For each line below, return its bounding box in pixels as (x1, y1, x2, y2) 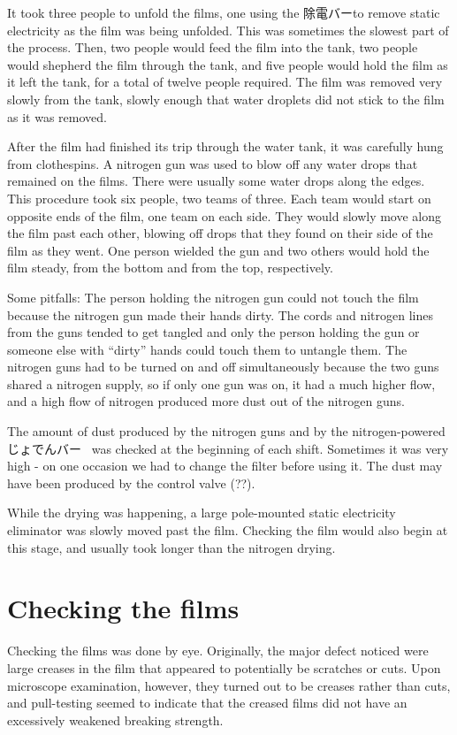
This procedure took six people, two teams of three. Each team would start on (7, 188, 431, 207)
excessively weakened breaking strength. (7, 710, 224, 729)
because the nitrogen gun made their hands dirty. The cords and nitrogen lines (7, 305, 433, 324)
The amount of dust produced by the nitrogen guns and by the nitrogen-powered (7, 422, 446, 440)
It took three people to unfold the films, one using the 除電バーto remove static (7, 4, 440, 21)
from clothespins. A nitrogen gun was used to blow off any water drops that (7, 154, 418, 172)
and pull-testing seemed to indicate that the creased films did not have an (7, 693, 407, 712)
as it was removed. (7, 107, 107, 126)
